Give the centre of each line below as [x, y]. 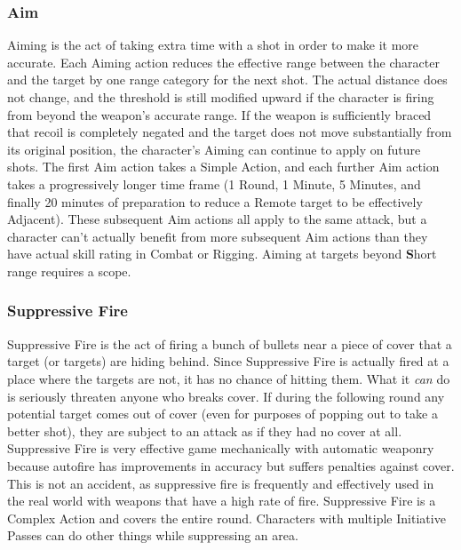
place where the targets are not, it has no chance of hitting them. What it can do [229, 378]
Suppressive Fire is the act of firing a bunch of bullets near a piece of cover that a [230, 343]
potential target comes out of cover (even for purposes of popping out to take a [223, 414]
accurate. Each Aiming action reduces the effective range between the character [223, 62]
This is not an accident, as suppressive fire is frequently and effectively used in [221, 483]
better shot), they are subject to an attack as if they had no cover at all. [205, 430]
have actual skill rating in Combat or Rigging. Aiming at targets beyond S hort [222, 254]
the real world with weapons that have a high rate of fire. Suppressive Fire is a [222, 501]
